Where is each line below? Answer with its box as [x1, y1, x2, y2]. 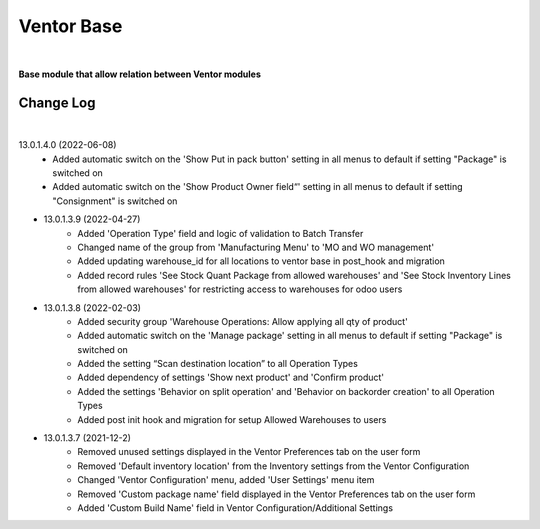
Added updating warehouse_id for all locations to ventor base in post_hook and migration [77, 255, 445, 267]
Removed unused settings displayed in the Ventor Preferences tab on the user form [77, 446, 421, 458]
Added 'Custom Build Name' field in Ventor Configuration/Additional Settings [77, 502, 394, 514]
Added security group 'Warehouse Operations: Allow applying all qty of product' [77, 315, 409, 327]
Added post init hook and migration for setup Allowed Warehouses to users [77, 413, 387, 425]
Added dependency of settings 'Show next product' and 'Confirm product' [77, 371, 385, 384]
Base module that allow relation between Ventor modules [18, 68, 262, 80]
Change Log [18, 94, 96, 111]
